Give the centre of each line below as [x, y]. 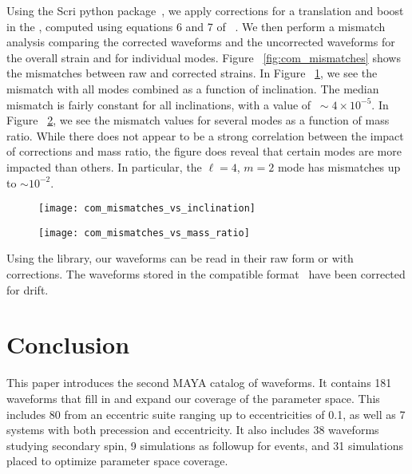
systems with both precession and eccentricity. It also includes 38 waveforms [193, 430]
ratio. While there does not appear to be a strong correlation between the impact [205, 135]
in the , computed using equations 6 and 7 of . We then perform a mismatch [196, 26]
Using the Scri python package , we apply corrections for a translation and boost [205, 10]
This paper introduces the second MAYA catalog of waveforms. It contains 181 [199, 383]
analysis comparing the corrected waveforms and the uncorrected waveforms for [201, 42]
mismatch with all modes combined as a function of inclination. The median [193, 88]
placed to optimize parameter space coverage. [117, 461]
